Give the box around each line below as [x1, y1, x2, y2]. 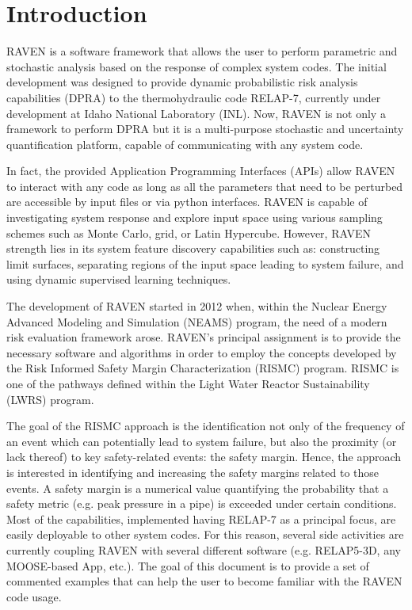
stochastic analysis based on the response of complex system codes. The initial [6, 58, 387, 74]
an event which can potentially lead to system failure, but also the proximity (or [6, 433, 397, 449]
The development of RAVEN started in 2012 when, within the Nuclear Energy [6, 298, 387, 315]
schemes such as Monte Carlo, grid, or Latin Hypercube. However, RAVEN [6, 224, 371, 241]
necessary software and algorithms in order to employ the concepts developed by [6, 344, 397, 360]
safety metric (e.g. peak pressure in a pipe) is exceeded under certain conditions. [6, 495, 397, 512]
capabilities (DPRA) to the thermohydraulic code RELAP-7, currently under [6, 89, 381, 105]
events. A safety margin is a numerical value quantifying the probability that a [6, 479, 389, 496]
